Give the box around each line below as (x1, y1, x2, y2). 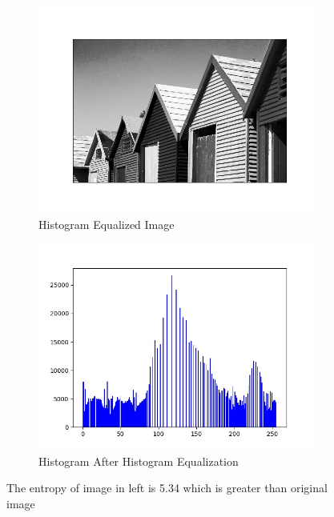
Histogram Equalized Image (38, 215, 175, 232)
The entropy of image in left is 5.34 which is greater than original (6, 479, 328, 496)
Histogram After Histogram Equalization (38, 452, 239, 469)
